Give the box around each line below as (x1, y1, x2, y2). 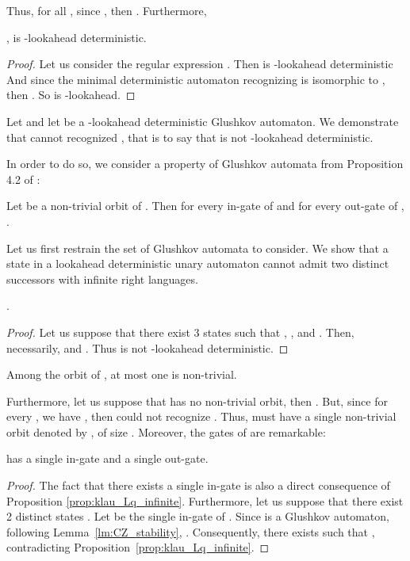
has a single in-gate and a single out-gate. (6, 450, 209, 467)
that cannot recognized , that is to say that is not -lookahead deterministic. (6, 128, 374, 145)
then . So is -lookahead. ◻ (6, 86, 136, 103)
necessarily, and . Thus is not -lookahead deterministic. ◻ (6, 339, 289, 356)
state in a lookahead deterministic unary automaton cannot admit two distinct (6, 255, 389, 272)
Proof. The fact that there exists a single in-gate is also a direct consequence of (6, 477, 390, 494)
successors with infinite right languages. (6, 270, 198, 287)
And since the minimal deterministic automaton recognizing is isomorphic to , (6, 71, 385, 87)
